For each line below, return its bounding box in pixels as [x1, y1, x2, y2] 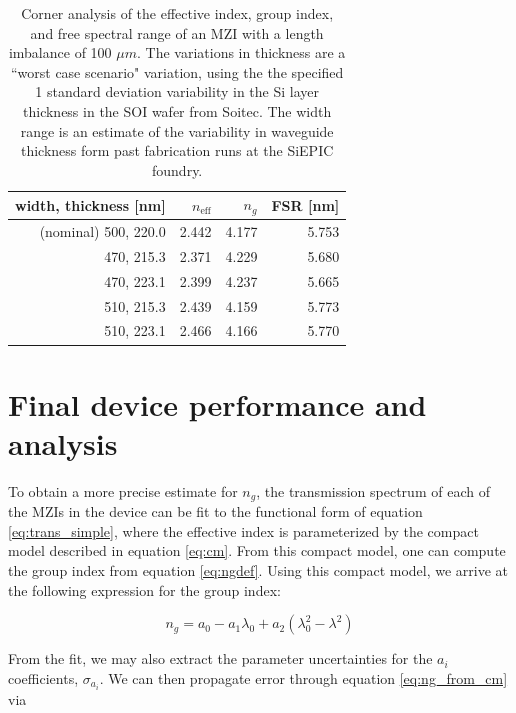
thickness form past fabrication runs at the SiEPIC [20, 140, 334, 161]
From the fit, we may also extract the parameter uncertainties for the [8, 648, 433, 669]
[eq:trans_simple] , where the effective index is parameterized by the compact [8, 520, 479, 541]
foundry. [152, 159, 203, 180]
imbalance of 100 [8, 42, 112, 63]
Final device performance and [8, 383, 427, 424]
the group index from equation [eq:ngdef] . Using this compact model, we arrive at [8, 560, 509, 581]
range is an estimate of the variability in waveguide [20, 120, 334, 141]
